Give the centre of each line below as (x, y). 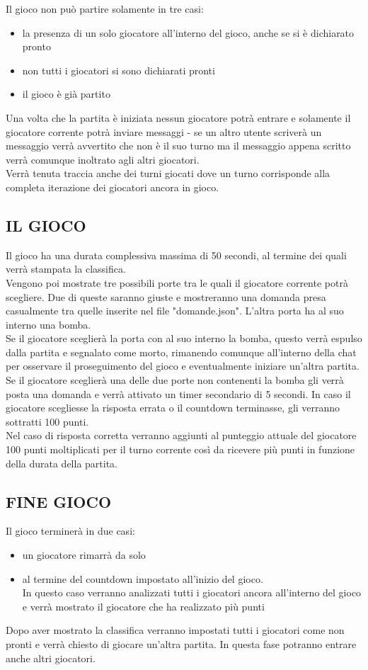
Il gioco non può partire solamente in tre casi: (105, 8)
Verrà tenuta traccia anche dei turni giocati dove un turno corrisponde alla (168, 173)
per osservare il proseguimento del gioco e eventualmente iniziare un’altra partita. (183, 366)
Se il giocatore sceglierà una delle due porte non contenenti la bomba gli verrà (175, 380)
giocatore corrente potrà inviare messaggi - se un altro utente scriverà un (164, 131)
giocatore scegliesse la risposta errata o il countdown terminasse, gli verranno (173, 408)
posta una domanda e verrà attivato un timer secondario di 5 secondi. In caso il (178, 393)
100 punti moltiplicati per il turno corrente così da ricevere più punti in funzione (180, 449)
